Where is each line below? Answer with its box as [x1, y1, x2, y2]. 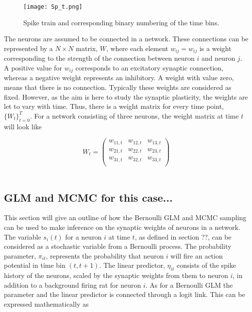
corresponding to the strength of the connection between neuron [4, 53, 195, 63]
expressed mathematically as [4, 299, 89, 309]
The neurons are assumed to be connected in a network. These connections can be [4, 34, 249, 44]
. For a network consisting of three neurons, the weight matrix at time [30, 110, 239, 121]
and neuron [201, 53, 235, 63]
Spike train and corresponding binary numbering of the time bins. [23, 17, 219, 27]
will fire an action [170, 250, 223, 260]
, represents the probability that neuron [46, 250, 164, 260]
